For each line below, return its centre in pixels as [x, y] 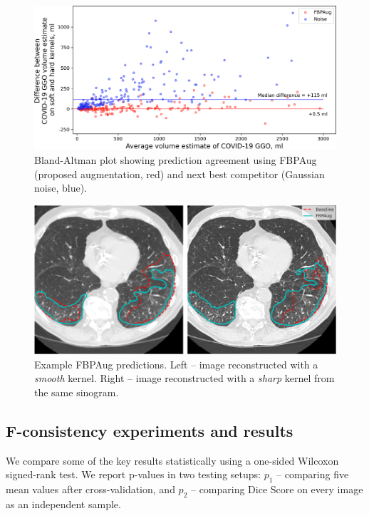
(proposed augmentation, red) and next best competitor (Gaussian [180, 174]
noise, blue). [61, 188]
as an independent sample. [63, 504]
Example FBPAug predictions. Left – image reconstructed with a [176, 364]
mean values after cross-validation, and [90, 489]
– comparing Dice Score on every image [277, 489]
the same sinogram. [77, 392]
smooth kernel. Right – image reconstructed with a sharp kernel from [184, 378]
